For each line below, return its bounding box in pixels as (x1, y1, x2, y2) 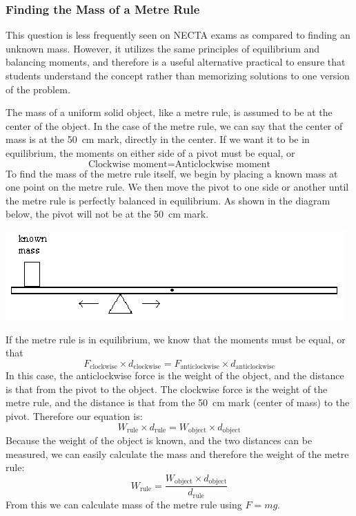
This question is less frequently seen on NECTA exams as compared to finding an (6, 28, 350, 42)
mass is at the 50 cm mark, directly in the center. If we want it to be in (6, 132, 310, 146)
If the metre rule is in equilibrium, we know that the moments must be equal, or (6, 332, 346, 346)
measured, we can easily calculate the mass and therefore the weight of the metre (6, 446, 349, 461)
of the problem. (6, 82, 70, 96)
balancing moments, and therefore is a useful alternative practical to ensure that (6, 55, 346, 69)
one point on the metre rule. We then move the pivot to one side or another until (6, 180, 349, 194)
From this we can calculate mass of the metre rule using (6, 497, 242, 511)
